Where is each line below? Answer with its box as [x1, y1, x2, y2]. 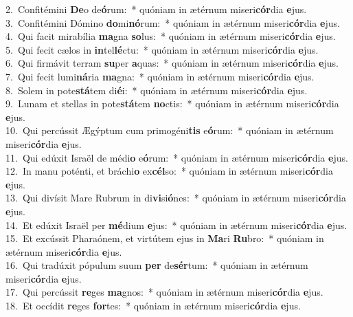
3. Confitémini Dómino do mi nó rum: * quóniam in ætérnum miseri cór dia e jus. [5, 15, 340, 30]
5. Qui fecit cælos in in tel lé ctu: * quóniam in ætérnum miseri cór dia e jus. [5, 42, 319, 56]
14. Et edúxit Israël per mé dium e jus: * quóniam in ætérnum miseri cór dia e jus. [5, 217, 348, 232]
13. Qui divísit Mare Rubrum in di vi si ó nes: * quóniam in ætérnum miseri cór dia [5, 190, 346, 205]
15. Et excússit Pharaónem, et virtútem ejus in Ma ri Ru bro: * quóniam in [5, 231, 324, 245]
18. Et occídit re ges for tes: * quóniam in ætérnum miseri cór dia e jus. [5, 298, 301, 313]
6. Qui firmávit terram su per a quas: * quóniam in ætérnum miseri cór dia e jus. [5, 56, 339, 70]
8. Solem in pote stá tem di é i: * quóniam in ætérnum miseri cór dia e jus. [5, 83, 308, 97]
